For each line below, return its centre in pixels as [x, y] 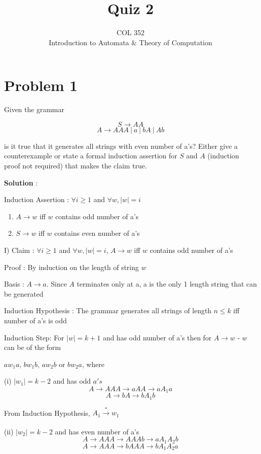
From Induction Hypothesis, [47, 413]
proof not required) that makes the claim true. [76, 166]
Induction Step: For [34, 337]
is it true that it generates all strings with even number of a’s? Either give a [121, 146]
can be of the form [33, 347]
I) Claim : [19, 250]
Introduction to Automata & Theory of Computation [130, 42]
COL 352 [130, 32]
